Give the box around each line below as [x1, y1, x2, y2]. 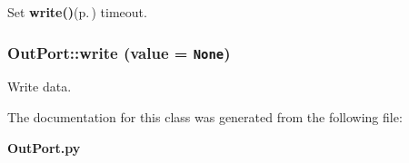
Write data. [7, 77, 72, 96]
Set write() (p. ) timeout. [7, 3, 147, 21]
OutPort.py [7, 138, 81, 157]
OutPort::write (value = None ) [7, 41, 231, 63]
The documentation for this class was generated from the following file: [7, 107, 403, 126]
